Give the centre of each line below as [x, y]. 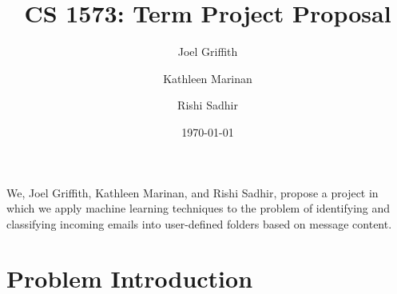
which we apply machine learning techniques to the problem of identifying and [198, 208]
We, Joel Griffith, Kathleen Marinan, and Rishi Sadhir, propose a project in [193, 192]
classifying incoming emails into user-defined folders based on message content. [199, 223]
